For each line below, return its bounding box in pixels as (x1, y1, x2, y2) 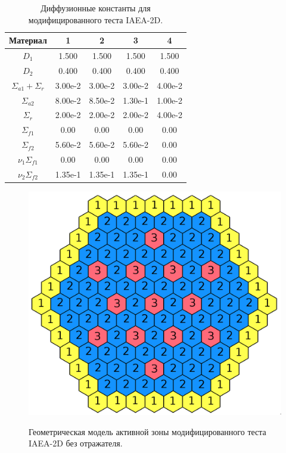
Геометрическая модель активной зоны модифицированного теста (29, 425, 266, 438)
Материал (9, 34, 47, 46)
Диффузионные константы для (41, 2, 151, 14)
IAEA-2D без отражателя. (29, 437, 123, 449)
